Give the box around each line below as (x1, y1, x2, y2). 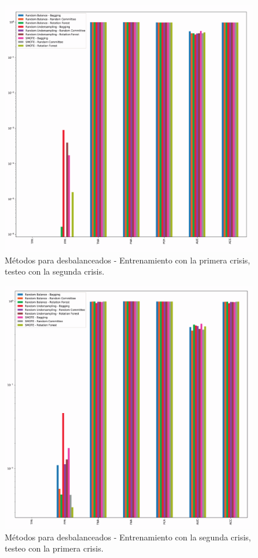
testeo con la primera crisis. (5, 542, 104, 554)
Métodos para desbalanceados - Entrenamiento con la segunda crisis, (5, 530, 251, 543)
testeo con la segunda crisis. (5, 265, 104, 278)
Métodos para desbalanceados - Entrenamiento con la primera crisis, (5, 253, 250, 266)
